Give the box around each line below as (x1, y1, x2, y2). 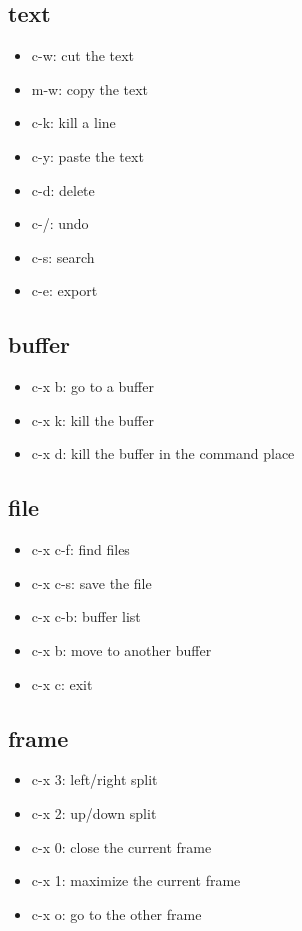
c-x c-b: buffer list (31, 606, 141, 627)
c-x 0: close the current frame (31, 836, 212, 857)
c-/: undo (31, 213, 89, 234)
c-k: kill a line (31, 112, 116, 133)
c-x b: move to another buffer (31, 639, 212, 660)
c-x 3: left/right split (31, 769, 158, 790)
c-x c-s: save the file (31, 572, 152, 593)
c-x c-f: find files (31, 539, 130, 560)
